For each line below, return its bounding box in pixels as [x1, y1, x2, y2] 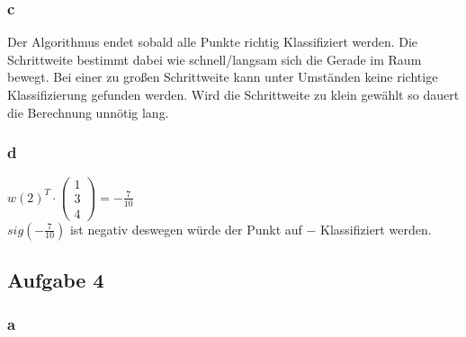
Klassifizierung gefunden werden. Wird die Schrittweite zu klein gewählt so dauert [7, 85, 460, 103]
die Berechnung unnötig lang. [7, 102, 169, 121]
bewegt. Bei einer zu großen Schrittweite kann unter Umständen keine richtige [7, 67, 438, 86]
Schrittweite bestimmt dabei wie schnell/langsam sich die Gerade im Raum [7, 49, 422, 68]
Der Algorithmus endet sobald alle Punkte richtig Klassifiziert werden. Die [7, 32, 418, 51]
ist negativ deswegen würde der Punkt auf [69, 219, 302, 238]
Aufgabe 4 [7, 265, 104, 293]
